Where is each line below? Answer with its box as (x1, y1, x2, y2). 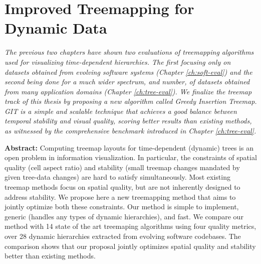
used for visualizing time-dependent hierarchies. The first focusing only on (5, 56, 231, 67)
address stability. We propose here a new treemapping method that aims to (5, 191, 236, 202)
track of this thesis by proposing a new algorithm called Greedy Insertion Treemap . (5, 96, 257, 106)
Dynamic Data (5, 18, 107, 38)
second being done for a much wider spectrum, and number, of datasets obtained (5, 76, 250, 87)
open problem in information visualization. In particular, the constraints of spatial (5, 152, 257, 163)
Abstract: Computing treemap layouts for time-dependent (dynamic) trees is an (5, 142, 253, 153)
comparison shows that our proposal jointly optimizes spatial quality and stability (5, 240, 256, 251)
